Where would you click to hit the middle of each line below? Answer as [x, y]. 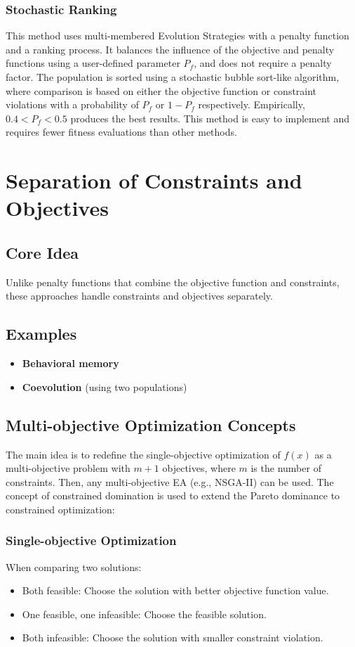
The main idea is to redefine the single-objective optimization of [143, 454]
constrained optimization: [60, 509]
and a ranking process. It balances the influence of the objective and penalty [170, 49]
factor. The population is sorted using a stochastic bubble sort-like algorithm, [173, 77]
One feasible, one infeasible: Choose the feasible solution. [144, 614]
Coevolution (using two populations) [105, 386]
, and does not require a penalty [263, 63]
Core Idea [42, 252]
